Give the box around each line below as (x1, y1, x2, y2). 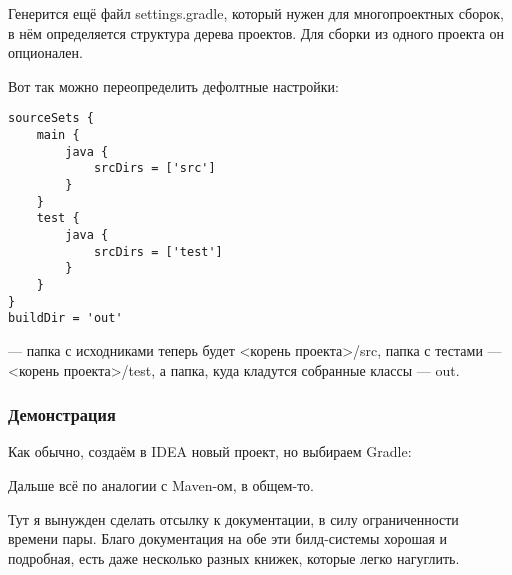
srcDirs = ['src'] (93, 161, 216, 176)
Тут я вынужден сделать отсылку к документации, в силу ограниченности (8, 508, 459, 529)
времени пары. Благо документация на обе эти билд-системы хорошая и (8, 528, 448, 549)
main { (36, 128, 80, 143)
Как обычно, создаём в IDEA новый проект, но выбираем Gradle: (8, 441, 412, 462)
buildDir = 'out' (8, 311, 123, 326)
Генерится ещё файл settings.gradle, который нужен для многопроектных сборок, (8, 3, 504, 23)
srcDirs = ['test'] (93, 244, 223, 259)
